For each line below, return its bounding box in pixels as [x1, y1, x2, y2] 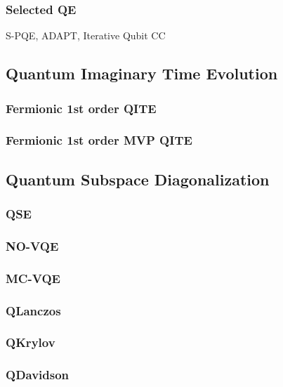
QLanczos [6, 301, 61, 319]
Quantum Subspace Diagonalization [6, 168, 270, 190]
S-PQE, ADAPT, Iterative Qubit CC [6, 28, 166, 43]
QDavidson [6, 366, 70, 383]
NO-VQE [6, 237, 59, 254]
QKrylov [6, 334, 55, 351]
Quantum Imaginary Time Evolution [6, 63, 278, 84]
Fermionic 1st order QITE [6, 99, 157, 117]
